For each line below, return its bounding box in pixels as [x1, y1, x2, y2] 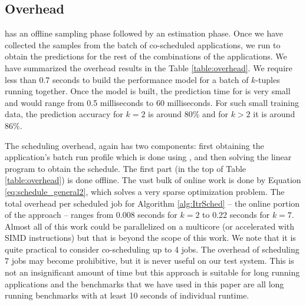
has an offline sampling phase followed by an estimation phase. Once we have [5, 27, 284, 39]
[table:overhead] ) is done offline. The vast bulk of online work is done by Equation [5, 174, 301, 186]
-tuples [255, 73, 280, 85]
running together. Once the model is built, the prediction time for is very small [5, 85, 291, 97]
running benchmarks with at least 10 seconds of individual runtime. [5, 289, 249, 301]
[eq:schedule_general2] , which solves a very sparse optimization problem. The [5, 185, 285, 197]
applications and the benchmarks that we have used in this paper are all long [5, 277, 284, 290]
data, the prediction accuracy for [5, 108, 123, 120]
